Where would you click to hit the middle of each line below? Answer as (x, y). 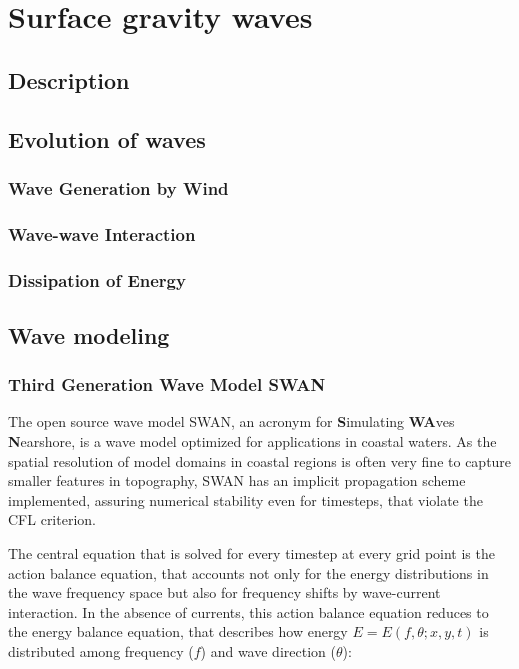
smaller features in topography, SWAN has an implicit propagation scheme (237, 480)
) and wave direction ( (268, 651)
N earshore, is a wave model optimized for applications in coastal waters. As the (252, 441)
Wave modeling (89, 334)
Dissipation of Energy (97, 279)
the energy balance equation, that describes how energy (178, 631)
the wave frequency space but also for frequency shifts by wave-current (224, 592)
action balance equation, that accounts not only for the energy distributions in (248, 572)
